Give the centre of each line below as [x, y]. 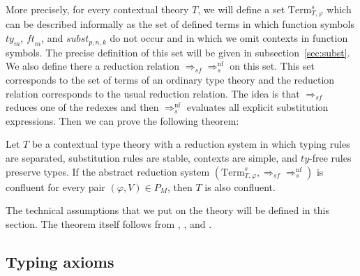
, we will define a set [241, 9]
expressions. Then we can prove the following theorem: [122, 120]
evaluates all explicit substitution [257, 107]
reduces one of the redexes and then [82, 107]
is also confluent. [240, 186]
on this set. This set [272, 66]
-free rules [330, 158]
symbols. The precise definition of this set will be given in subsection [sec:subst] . [178, 52]
